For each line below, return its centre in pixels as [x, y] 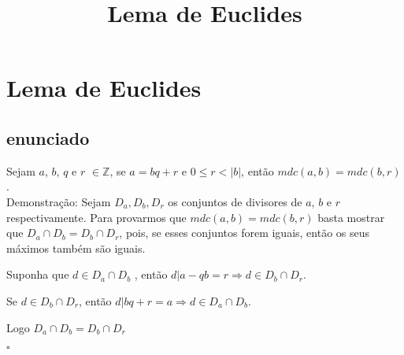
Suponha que [38, 274]
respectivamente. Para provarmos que [96, 217]
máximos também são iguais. [76, 248]
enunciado [48, 137]
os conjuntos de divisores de [235, 201]
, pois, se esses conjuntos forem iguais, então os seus [245, 233]
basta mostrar [351, 217]
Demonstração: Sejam [59, 201]
